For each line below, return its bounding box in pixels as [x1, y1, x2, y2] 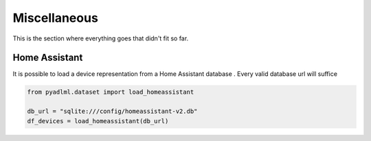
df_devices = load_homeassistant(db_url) [27, 117, 169, 125]
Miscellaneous [12, 10, 99, 25]
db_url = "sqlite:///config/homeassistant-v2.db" [27, 107, 198, 116]
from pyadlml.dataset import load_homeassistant [27, 88, 194, 96]
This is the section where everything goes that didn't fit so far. [12, 34, 189, 42]
